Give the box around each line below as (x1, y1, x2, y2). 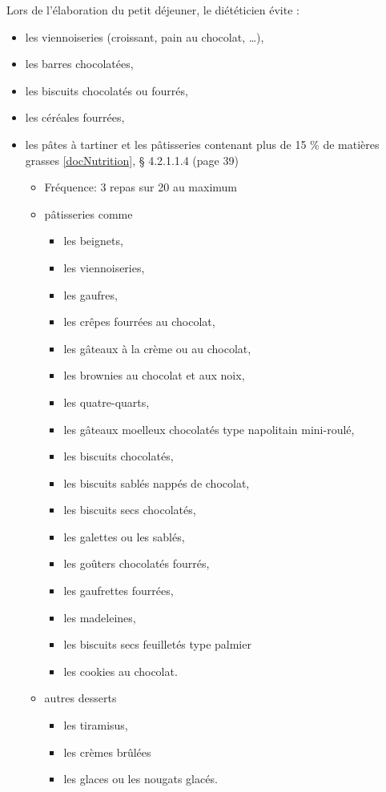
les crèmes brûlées (63, 743, 151, 760)
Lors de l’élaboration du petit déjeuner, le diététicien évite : (6, 2, 300, 18)
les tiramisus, (63, 717, 128, 734)
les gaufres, (63, 286, 118, 303)
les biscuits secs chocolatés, (63, 501, 196, 518)
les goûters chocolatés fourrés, (63, 555, 210, 572)
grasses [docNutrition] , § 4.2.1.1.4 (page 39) (25, 151, 239, 168)
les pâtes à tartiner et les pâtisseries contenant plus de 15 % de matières (25, 135, 380, 152)
